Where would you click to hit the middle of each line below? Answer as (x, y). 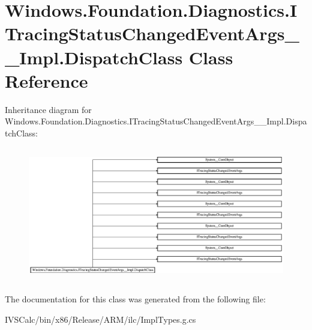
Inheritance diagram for (48, 109)
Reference (46, 80)
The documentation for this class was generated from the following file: (135, 298)
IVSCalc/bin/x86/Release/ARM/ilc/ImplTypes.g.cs (100, 319)
